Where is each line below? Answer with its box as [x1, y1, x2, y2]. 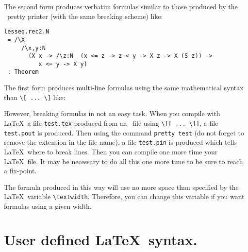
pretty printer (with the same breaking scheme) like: [7, 11, 163, 21]
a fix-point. [4, 166, 37, 176]
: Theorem [7, 68, 39, 76]
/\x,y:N [21, 44, 46, 51]
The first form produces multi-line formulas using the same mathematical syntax [4, 83, 244, 93]
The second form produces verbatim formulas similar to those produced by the [4, 1, 238, 11]
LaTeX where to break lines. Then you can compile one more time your [4, 146, 218, 156]
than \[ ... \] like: [4, 92, 66, 102]
